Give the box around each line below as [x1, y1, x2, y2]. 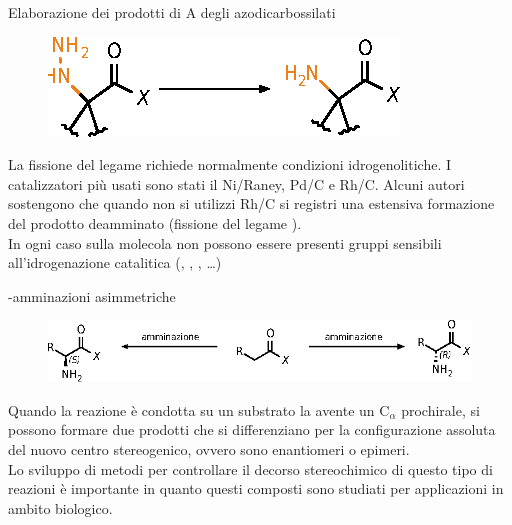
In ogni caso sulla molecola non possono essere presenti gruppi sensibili [8, 232, 442, 253]
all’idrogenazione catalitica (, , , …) [8, 252, 222, 273]
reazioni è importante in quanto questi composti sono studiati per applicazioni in [8, 478, 504, 499]
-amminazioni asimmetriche [8, 285, 176, 306]
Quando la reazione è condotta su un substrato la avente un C [8, 399, 390, 420]
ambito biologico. [8, 497, 113, 518]
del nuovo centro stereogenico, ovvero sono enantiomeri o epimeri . [8, 438, 410, 459]
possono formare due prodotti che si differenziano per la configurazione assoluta [8, 419, 496, 440]
